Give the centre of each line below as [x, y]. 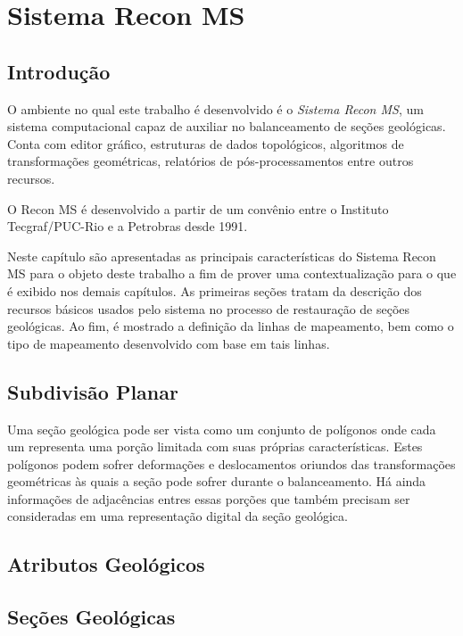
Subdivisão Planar [93, 391]
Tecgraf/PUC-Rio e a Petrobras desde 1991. [128, 226]
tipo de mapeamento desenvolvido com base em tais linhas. [169, 343]
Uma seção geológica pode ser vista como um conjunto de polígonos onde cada [222, 429]
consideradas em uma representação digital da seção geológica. [178, 516]
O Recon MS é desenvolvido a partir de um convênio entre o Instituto [198, 208]
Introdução [59, 71]
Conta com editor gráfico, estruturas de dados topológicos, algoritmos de [206, 143]
